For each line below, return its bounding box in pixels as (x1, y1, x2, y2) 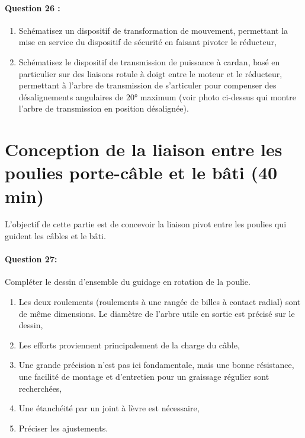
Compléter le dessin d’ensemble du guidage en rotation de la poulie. (5, 275, 251, 288)
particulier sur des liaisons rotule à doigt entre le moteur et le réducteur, (18, 67, 282, 80)
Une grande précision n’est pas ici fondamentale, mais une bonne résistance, (18, 358, 294, 371)
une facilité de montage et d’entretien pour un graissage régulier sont (18, 370, 269, 382)
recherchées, (18, 382, 62, 394)
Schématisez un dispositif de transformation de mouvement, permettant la (18, 24, 288, 36)
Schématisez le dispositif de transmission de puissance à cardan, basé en (18, 55, 280, 68)
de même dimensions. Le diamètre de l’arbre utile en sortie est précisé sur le (18, 307, 295, 319)
